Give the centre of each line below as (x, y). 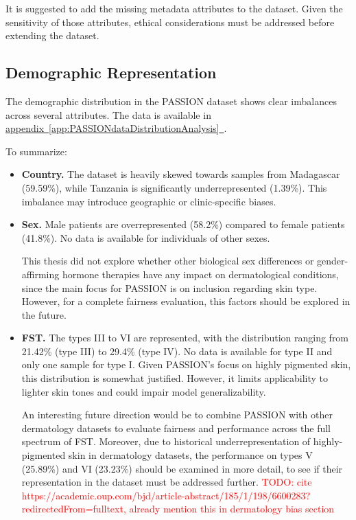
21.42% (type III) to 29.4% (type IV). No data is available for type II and (177, 351)
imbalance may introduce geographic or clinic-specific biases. (149, 201)
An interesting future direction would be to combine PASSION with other (177, 415)
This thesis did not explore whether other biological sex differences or (168, 261)
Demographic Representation (111, 72)
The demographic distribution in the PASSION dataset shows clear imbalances (171, 101)
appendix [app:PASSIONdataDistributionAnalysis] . (116, 128)
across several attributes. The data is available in (108, 114)
